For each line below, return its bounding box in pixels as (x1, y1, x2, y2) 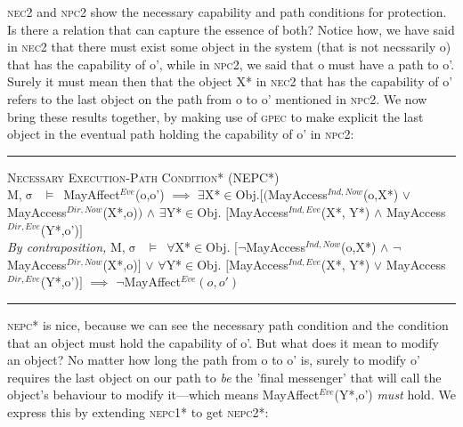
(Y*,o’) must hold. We (334, 385, 456, 404)
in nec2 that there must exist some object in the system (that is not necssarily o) (7, 37, 451, 56)
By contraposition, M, (7, 238, 126, 256)
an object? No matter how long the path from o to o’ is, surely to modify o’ (7, 350, 420, 369)
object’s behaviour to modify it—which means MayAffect (7, 385, 320, 404)
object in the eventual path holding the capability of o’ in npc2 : (7, 125, 354, 143)
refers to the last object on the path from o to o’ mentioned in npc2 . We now (7, 89, 427, 108)
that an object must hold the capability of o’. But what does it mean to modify (7, 333, 439, 351)
